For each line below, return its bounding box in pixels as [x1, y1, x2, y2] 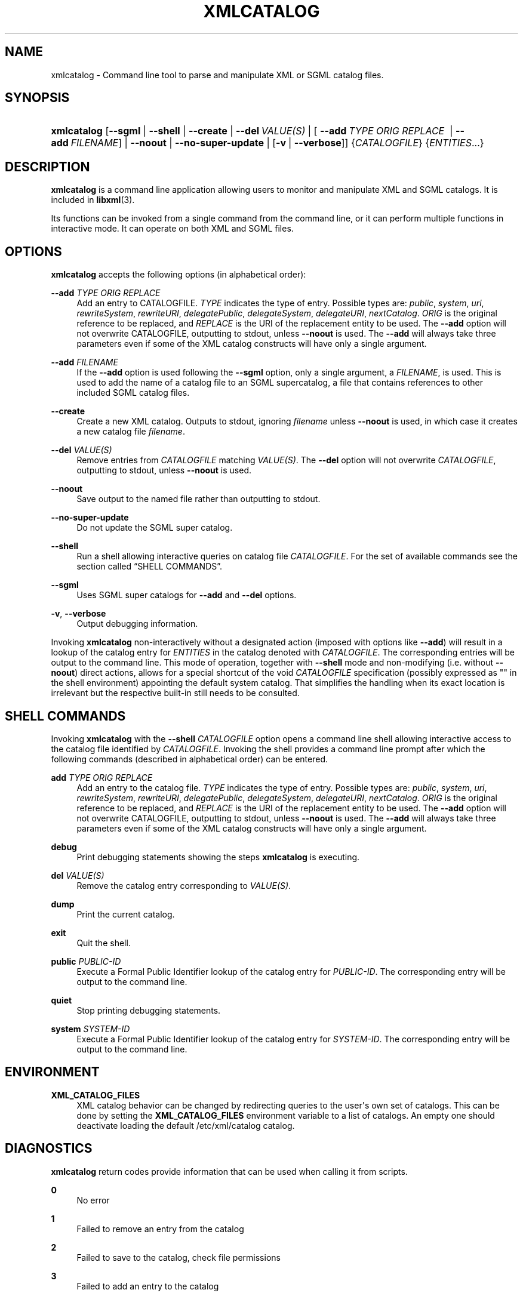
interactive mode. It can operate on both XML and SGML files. [51, 223, 294, 234]
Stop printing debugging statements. [76, 1005, 221, 1015]
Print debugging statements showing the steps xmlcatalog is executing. [76, 851, 360, 862]
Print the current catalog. [76, 909, 175, 919]
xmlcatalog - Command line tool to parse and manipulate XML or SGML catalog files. [51, 69, 384, 80]
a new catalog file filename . [76, 426, 185, 437]
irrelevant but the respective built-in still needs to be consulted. [51, 688, 300, 698]
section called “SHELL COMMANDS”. [76, 561, 223, 572]
